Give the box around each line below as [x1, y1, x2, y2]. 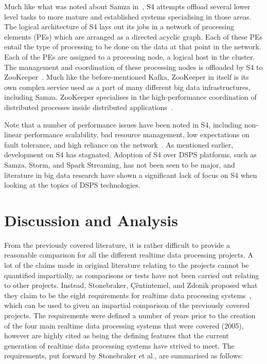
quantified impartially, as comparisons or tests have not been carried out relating [4, 269, 259, 280]
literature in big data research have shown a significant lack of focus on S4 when [4, 169, 257, 180]
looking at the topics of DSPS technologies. [4, 179, 140, 190]
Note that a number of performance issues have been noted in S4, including [4, 119, 242, 130]
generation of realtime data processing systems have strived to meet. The [4, 340, 235, 351]
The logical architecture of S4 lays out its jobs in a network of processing [4, 21, 234, 32]
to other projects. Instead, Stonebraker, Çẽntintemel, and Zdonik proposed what [4, 280, 258, 290]
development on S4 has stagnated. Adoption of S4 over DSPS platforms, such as [4, 149, 257, 160]
